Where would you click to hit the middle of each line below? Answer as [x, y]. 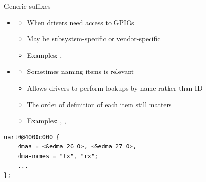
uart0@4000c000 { [32, 137]
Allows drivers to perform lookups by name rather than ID [115, 87]
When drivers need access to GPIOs [81, 22]
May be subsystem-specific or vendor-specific [94, 39]
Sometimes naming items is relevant [81, 71]
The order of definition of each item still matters [99, 104]
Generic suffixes [27, 6]
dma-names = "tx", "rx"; [58, 156]
